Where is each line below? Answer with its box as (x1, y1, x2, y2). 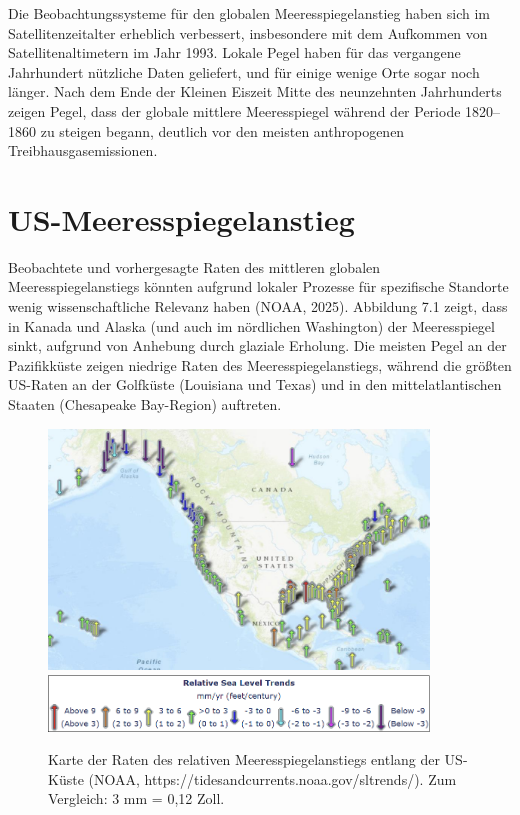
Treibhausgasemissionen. (8, 140, 158, 161)
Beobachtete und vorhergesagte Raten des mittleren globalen (8, 256, 381, 277)
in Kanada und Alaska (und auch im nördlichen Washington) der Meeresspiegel (8, 315, 495, 336)
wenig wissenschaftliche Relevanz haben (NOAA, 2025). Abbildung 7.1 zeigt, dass (8, 296, 508, 317)
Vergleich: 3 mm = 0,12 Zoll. (48, 788, 225, 809)
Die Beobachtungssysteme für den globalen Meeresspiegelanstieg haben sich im (8, 3, 491, 23)
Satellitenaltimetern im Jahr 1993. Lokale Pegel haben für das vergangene (8, 42, 461, 63)
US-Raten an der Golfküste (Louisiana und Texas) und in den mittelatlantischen (8, 374, 502, 395)
